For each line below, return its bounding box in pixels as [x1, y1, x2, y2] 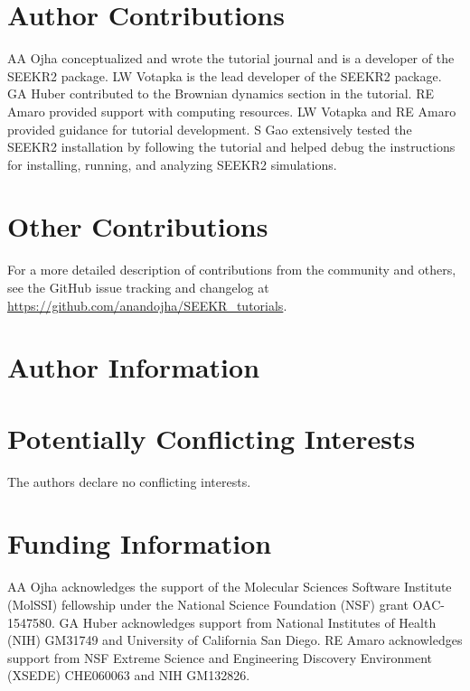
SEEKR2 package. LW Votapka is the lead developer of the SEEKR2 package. [7, 66, 442, 85]
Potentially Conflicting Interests [7, 419, 416, 456]
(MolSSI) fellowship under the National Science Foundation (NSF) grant [7, 595, 409, 613]
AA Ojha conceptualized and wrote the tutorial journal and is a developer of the [7, 49, 455, 68]
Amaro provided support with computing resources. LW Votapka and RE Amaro [7, 101, 456, 120]
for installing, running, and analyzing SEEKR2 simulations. [7, 154, 337, 173]
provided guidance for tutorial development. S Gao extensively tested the [7, 119, 412, 138]
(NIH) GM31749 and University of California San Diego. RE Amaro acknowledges [7, 630, 463, 649]
